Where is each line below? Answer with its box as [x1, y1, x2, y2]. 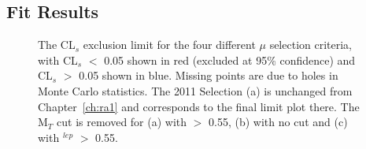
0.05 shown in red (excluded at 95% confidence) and [104, 51, 356, 68]
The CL [38, 36, 76, 53]
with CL [38, 51, 78, 68]
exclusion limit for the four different [83, 36, 256, 53]
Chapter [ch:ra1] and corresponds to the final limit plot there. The [38, 98, 360, 114]
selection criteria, [269, 36, 353, 53]
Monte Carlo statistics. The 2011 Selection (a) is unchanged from [38, 82, 353, 99]
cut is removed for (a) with [57, 114, 187, 130]
